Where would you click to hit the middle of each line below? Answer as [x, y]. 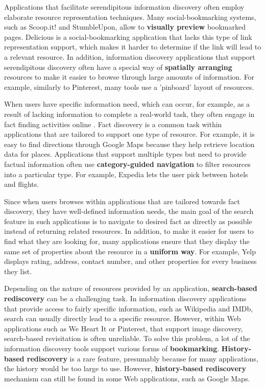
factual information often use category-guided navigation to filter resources [127, 164]
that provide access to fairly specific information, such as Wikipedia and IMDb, [129, 308]
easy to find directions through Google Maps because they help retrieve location [129, 144]
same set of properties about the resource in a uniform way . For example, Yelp [130, 251]
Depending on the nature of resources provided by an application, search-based [131, 288]
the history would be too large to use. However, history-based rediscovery [125, 368]
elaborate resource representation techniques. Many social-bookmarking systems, [130, 17]
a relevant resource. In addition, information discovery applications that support [130, 56]
